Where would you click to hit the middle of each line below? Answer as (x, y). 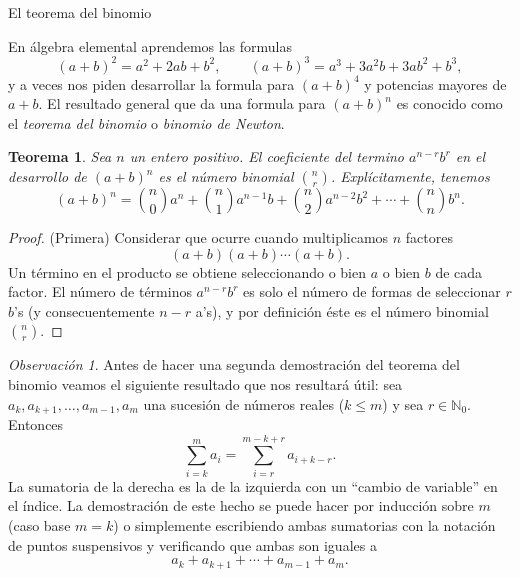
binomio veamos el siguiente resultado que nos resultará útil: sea (205, 384)
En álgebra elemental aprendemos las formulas (150, 45)
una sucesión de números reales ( (244, 403)
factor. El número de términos (100, 291)
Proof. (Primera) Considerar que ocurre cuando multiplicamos (198, 237)
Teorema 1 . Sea (60, 156)
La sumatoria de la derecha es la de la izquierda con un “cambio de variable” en (253, 485)
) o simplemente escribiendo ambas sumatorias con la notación (304, 524)
